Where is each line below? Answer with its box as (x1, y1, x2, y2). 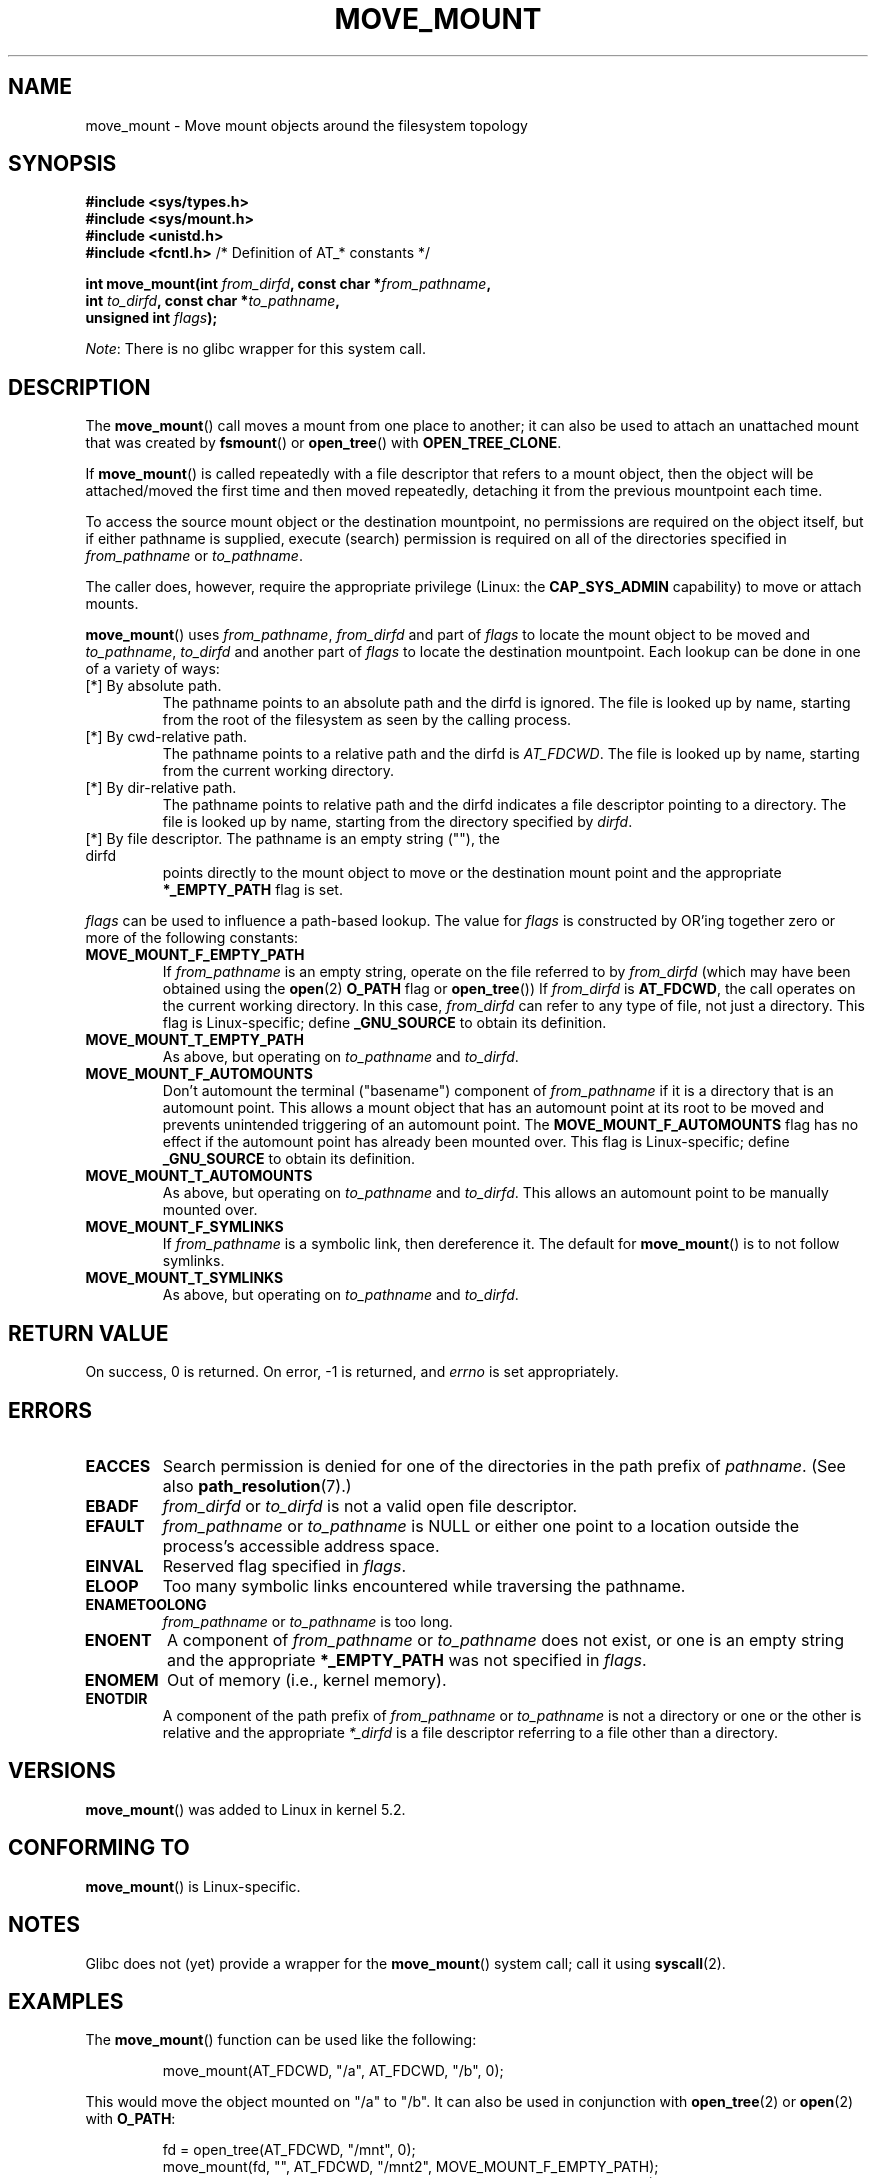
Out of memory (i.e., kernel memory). (167, 1669, 447, 1690)
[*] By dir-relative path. (85, 779, 237, 797)
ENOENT (84, 1629, 152, 1650)
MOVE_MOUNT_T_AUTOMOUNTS (85, 1167, 313, 1185)
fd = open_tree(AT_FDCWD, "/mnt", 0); (162, 2141, 416, 2159)
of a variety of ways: (85, 660, 220, 678)
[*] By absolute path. (85, 677, 222, 695)
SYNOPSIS (8, 151, 117, 177)
